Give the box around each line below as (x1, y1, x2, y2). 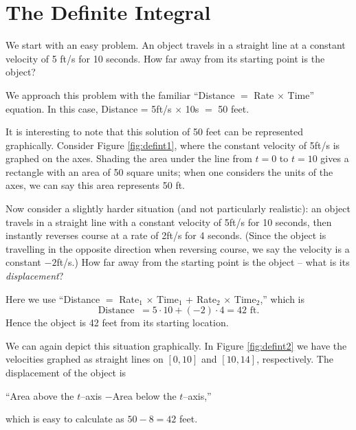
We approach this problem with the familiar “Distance (5, 87, 235, 102)
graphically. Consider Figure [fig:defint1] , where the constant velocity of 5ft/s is (5, 137, 340, 152)
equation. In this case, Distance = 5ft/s (5, 101, 172, 115)
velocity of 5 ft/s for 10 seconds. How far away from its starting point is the (5, 51, 325, 65)
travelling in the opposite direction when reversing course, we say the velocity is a (5, 241, 350, 256)
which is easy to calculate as (5, 411, 124, 426)
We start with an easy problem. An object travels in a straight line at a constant (5, 38, 346, 52)
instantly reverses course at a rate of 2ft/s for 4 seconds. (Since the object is (5, 228, 326, 242)
